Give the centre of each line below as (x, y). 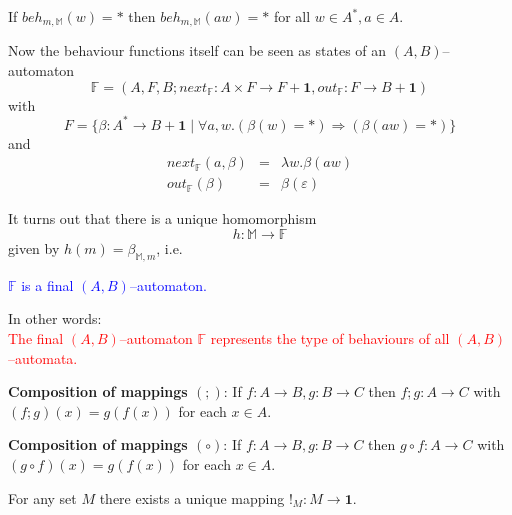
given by (34, 247)
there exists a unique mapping (192, 497)
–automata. (43, 357)
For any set (42, 497)
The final (36, 337)
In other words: (55, 318)
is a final (47, 284)
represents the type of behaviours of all (330, 337)
